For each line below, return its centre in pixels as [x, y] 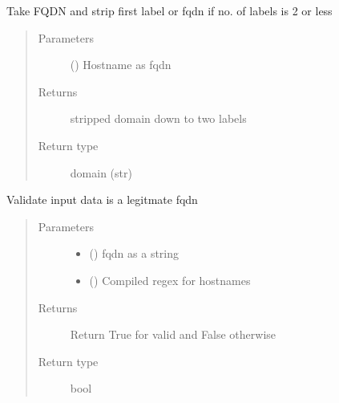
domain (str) [101, 172]
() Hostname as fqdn [121, 65]
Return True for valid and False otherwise [173, 334]
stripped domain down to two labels [158, 118]
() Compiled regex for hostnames [170, 280]
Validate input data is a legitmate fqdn [102, 199]
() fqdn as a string [134, 253]
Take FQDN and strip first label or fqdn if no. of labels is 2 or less [169, 10]
